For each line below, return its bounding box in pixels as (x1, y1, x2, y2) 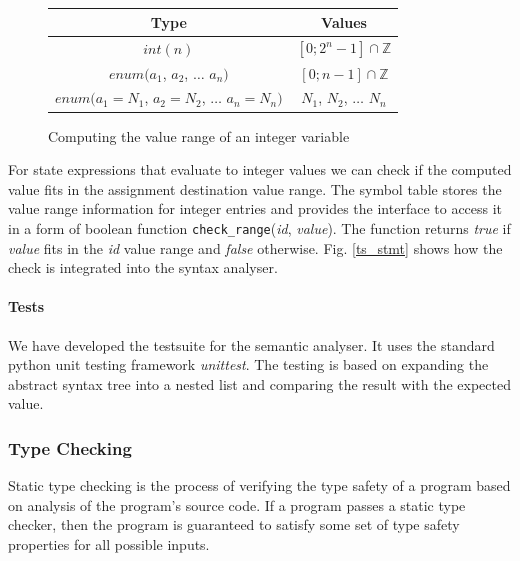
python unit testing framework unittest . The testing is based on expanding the (8, 354, 489, 375)
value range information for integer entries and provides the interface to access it (8, 198, 503, 219)
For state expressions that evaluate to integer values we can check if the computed (8, 159, 512, 180)
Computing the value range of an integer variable (48, 125, 350, 146)
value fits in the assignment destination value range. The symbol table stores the (8, 178, 502, 199)
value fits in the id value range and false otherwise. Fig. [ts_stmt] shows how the (8, 237, 503, 258)
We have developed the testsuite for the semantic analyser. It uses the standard (8, 334, 495, 355)
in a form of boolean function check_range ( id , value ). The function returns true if (8, 217, 511, 238)
